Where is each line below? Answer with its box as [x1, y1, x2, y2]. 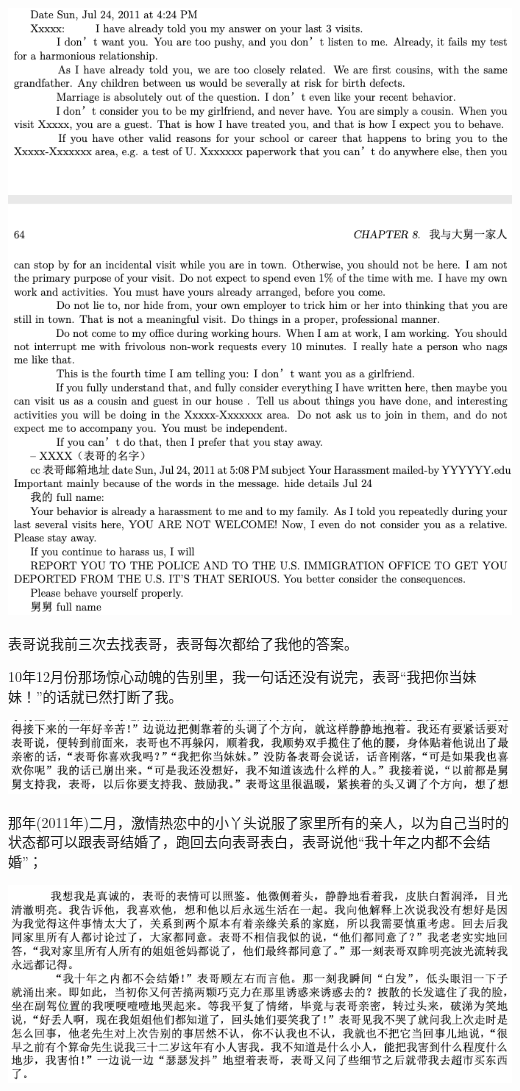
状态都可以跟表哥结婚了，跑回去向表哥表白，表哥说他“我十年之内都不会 [8, 831, 477, 852]
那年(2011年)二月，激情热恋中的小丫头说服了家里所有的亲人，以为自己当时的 [8, 811, 509, 832]
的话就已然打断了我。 [42, 685, 183, 706]
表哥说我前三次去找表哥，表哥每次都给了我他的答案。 [8, 632, 358, 653]
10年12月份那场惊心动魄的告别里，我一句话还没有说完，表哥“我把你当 [8, 666, 463, 687]
